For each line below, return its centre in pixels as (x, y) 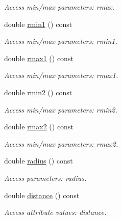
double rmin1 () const (38, 24)
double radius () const (39, 161)
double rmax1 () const (39, 58)
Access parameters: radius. (45, 177)
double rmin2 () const (38, 92)
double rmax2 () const (39, 127)
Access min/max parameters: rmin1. (61, 41)
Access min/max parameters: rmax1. (61, 75)
